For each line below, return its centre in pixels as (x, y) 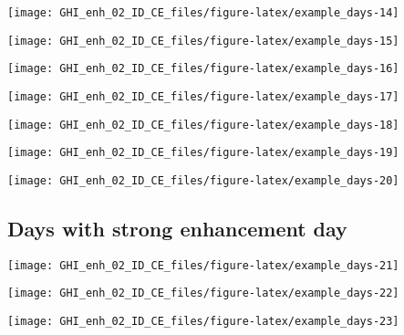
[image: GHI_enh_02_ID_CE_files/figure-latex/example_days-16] (203, 69)
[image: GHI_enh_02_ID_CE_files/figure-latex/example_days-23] (203, 322)
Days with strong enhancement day (177, 228)
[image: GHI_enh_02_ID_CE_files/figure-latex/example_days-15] (203, 41)
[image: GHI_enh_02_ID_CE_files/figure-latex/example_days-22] (203, 293)
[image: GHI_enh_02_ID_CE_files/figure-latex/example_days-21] (203, 265)
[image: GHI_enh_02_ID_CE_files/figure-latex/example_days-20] (203, 180)
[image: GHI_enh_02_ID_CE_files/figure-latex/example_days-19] (203, 153)
